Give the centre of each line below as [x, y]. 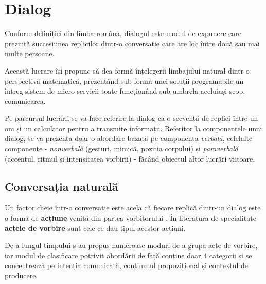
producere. [21, 276]
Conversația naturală [61, 186]
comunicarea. [25, 101]
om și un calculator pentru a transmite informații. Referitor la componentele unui [134, 128]
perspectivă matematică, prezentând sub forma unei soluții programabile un [124, 81]
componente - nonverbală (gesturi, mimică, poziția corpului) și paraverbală [121, 148]
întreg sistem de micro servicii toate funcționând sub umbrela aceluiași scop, [125, 91]
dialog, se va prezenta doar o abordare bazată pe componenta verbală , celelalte [129, 138]
